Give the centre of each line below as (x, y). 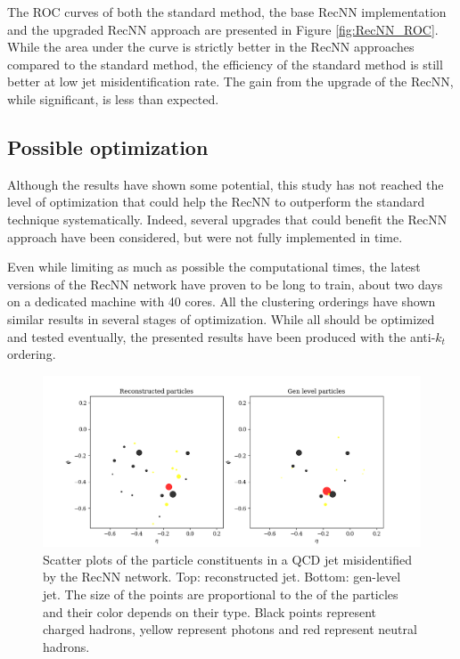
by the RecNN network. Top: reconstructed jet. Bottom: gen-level (222, 577)
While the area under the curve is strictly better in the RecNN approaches (211, 47)
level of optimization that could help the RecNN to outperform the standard (216, 202)
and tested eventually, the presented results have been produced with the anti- (222, 336)
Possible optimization (108, 146)
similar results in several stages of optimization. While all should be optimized (221, 318)
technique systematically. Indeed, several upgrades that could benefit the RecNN (227, 219)
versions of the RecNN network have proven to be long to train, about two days (225, 284)
